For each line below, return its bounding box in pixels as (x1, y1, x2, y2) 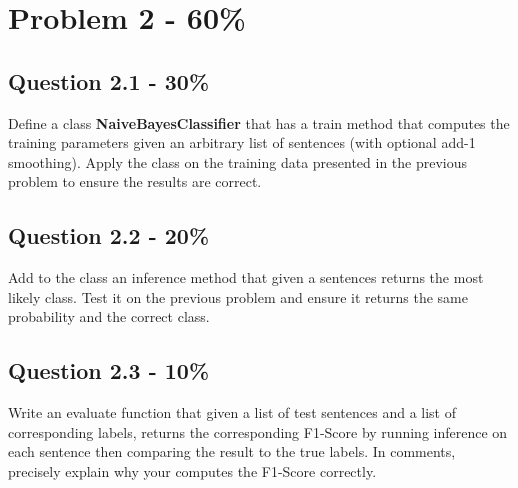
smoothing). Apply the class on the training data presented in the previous (8, 151, 468, 172)
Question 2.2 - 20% (8, 220, 210, 251)
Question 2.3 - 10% (8, 355, 210, 386)
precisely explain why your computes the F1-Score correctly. (8, 460, 377, 481)
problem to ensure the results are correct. (8, 171, 262, 192)
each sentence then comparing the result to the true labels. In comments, (8, 441, 456, 462)
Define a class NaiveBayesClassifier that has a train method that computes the (8, 112, 510, 133)
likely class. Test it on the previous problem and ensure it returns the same (8, 286, 468, 307)
